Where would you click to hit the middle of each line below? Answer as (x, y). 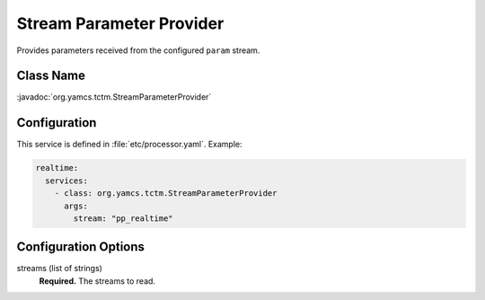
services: (67, 181)
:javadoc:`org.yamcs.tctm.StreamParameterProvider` (114, 97)
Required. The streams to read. (97, 281)
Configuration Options (81, 247)
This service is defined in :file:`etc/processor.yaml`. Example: (129, 145)
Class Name (51, 76)
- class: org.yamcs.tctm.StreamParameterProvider (166, 194)
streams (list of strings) (60, 269)
